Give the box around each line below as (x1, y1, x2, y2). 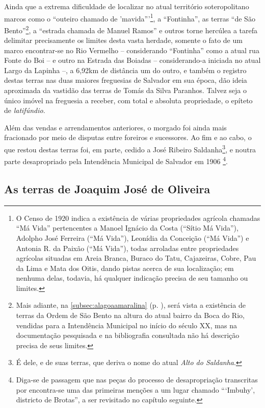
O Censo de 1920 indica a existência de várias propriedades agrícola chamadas (16, 212, 260, 223)
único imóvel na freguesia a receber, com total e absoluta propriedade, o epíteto (4, 95, 253, 105)
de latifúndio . (4, 105, 45, 116)
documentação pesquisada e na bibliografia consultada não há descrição (16, 330, 240, 341)
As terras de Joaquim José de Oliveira (4, 180, 210, 196)
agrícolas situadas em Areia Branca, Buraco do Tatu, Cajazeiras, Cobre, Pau (16, 253, 256, 263)
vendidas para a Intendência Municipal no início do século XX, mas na (16, 320, 237, 330)
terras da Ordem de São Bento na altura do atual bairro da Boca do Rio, (16, 310, 245, 321)
